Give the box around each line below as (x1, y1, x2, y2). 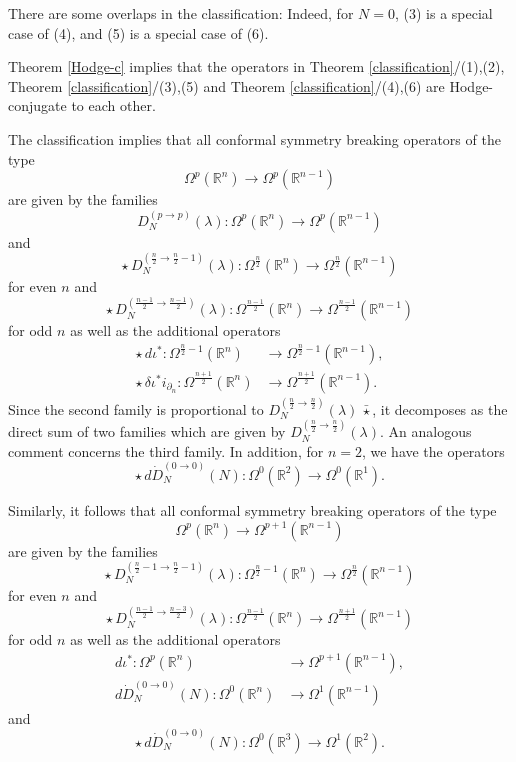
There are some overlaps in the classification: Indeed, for (8, 3, 354, 23)
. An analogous (380, 421, 472, 442)
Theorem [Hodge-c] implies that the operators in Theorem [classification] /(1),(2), (8, 56, 505, 77)
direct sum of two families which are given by (8, 421, 286, 442)
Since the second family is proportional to (8, 398, 264, 419)
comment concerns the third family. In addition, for (8, 440, 324, 461)
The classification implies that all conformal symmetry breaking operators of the (8, 128, 501, 149)
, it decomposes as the (372, 398, 508, 419)
